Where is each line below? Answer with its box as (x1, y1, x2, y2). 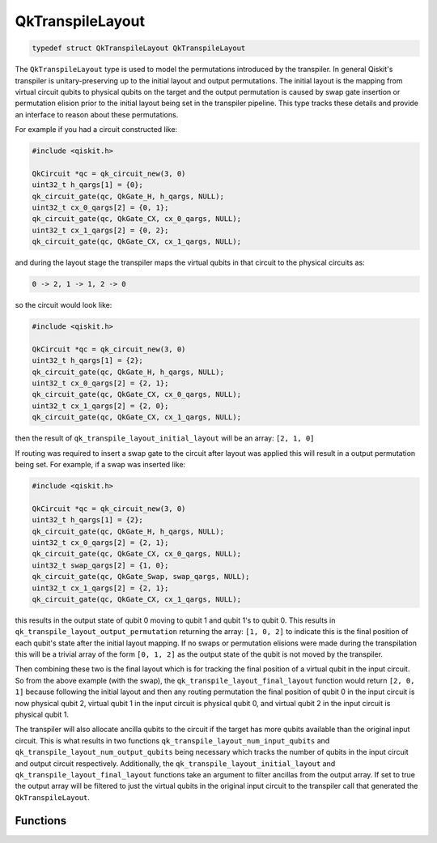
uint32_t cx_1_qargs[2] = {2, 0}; (32, 401, 169, 411)
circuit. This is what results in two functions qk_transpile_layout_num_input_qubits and (15, 735, 330, 745)
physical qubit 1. (15, 709, 69, 720)
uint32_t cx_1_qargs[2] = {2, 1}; (32, 583, 169, 593)
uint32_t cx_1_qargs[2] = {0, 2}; (32, 225, 169, 235)
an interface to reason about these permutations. (15, 109, 179, 119)
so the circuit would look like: (15, 300, 112, 310)
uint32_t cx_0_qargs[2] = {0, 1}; (32, 203, 169, 212)
